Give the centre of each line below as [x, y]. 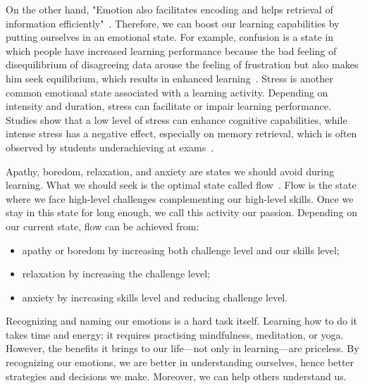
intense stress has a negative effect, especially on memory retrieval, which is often [181, 133]
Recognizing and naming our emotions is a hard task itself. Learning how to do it [181, 321]
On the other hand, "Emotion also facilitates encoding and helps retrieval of [169, 9]
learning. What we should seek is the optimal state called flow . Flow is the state [181, 185]
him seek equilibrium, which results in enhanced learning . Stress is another [169, 78]
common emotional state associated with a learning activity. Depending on [167, 92]
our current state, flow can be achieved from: [103, 226]
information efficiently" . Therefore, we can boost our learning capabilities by [173, 23]
